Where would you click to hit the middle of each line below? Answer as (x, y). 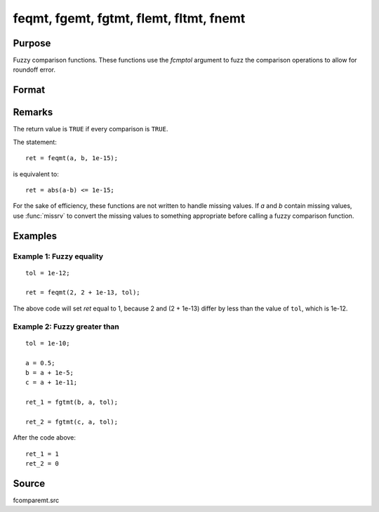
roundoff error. (34, 70)
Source (29, 484)
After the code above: (45, 438)
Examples (35, 236)
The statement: (35, 142)
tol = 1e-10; (48, 343)
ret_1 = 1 (42, 454)
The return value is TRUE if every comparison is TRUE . (91, 129)
